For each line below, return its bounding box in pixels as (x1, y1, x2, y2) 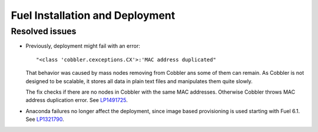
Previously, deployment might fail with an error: (25, 42, 141, 49)
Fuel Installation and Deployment (11, 9, 175, 22)
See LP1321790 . (25, 115, 64, 123)
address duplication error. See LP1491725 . (25, 97, 128, 104)
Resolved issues (11, 26, 77, 37)
